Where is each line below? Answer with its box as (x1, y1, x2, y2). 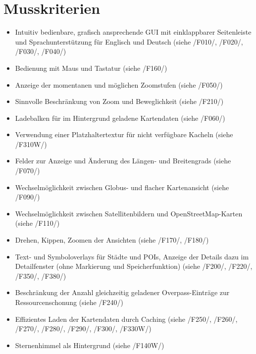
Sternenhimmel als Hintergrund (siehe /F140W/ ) (15, 340, 164, 350)
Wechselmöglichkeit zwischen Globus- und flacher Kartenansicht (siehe (15, 182, 229, 192)
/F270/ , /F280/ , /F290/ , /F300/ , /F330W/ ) (15, 323, 152, 334)
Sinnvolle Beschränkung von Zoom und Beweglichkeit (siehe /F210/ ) (15, 96, 224, 106)
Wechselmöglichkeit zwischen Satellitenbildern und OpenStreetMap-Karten (15, 208, 243, 218)
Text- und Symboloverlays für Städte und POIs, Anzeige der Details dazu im (15, 251, 249, 261)
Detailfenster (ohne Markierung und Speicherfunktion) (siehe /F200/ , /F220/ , (15, 261, 253, 271)
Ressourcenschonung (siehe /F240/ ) (15, 297, 123, 307)
